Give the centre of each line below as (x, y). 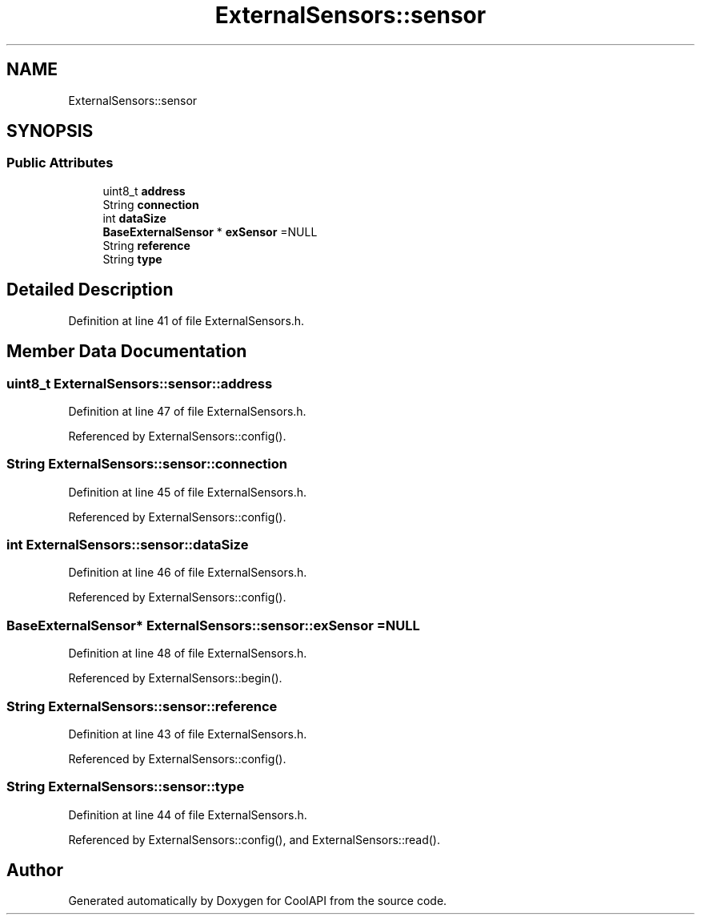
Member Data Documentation (127, 352)
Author (35, 871)
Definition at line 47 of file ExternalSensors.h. (187, 411)
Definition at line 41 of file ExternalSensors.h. (186, 320)
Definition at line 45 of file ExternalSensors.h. (188, 492)
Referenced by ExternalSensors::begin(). (175, 678)
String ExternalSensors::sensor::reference (142, 706)
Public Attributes (60, 163)
